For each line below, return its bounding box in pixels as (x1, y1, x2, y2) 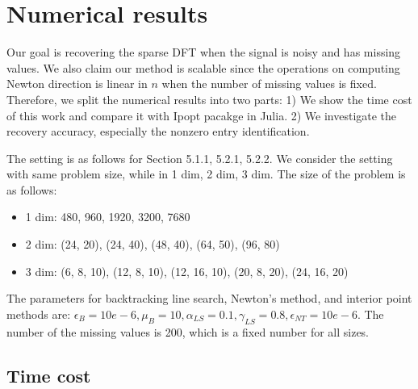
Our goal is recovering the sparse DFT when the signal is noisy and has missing (6, 44, 401, 61)
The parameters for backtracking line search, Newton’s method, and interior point (6, 290, 412, 307)
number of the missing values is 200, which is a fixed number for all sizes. (6, 323, 370, 340)
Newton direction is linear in (6, 75, 148, 92)
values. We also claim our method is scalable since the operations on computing (6, 59, 400, 76)
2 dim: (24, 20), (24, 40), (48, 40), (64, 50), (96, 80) (25, 236, 280, 253)
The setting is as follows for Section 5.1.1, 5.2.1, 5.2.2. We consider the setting (6, 149, 393, 166)
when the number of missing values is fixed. (161, 75, 377, 92)
